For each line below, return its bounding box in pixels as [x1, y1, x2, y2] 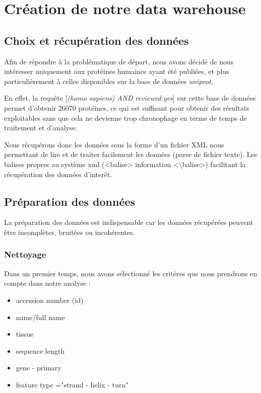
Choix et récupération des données [4, 32, 189, 48]
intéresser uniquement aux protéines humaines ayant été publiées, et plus [4, 66, 229, 76]
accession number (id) [16, 294, 84, 305]
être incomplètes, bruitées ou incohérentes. [4, 226, 135, 237]
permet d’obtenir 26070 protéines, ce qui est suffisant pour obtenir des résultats [4, 102, 249, 113]
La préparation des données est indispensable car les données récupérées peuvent [4, 217, 253, 227]
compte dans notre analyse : [4, 278, 91, 288]
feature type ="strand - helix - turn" [16, 379, 128, 389]
